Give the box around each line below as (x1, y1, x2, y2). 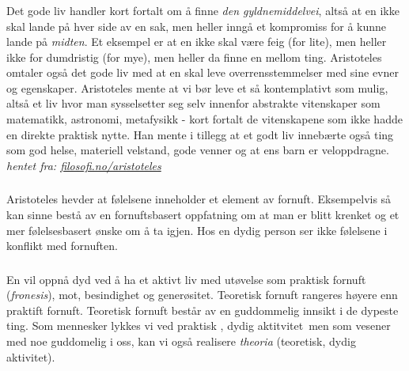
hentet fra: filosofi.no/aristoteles (6, 157, 161, 173)
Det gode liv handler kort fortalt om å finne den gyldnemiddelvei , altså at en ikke (6, 2, 400, 18)
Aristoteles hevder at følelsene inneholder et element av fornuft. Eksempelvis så (6, 191, 392, 207)
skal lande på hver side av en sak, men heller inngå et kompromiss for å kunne (6, 17, 387, 34)
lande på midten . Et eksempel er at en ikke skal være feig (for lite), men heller (6, 33, 387, 50)
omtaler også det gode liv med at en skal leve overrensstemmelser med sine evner (6, 64, 399, 81)
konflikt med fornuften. (6, 237, 118, 254)
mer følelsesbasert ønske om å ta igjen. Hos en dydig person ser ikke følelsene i (6, 221, 388, 238)
